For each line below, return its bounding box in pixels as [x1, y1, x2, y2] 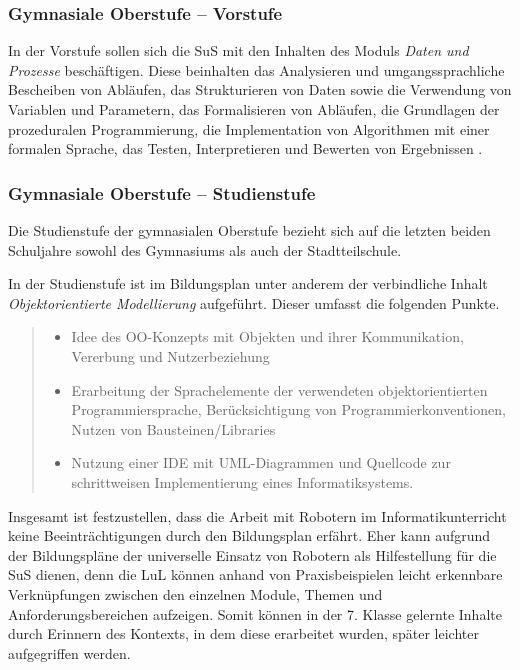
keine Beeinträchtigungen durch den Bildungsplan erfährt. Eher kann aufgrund [8, 525, 491, 546]
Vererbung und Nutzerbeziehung [71, 345, 270, 366]
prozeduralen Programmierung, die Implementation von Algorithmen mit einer [8, 118, 490, 139]
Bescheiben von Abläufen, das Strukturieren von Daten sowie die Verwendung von [8, 79, 512, 100]
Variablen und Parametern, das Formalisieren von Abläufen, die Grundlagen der [8, 99, 500, 119]
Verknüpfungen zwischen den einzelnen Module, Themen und [8, 583, 383, 604]
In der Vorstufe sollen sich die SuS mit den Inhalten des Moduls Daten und [8, 40, 469, 61]
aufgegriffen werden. [8, 642, 131, 663]
